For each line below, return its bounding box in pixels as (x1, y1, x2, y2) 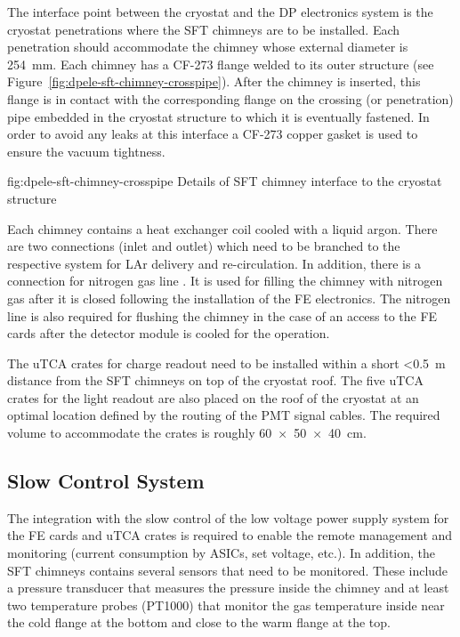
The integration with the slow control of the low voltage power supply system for (7, 508, 449, 527)
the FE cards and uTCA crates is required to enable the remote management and (7, 526, 453, 544)
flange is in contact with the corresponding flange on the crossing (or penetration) (7, 89, 454, 108)
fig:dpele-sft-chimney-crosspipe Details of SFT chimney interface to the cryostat (7, 172, 442, 190)
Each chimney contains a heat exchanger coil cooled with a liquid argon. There (7, 219, 438, 238)
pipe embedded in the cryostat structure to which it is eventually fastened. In (7, 107, 430, 125)
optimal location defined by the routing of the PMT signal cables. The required (7, 406, 440, 424)
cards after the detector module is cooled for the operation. (7, 324, 330, 343)
